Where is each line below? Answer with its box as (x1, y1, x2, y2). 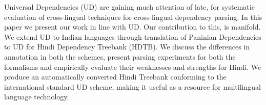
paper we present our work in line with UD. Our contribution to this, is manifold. (4, 21, 261, 32)
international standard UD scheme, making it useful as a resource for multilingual (4, 81, 261, 92)
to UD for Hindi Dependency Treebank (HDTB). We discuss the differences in (4, 41, 250, 52)
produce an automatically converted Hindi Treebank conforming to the (4, 71, 227, 82)
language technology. (4, 91, 69, 102)
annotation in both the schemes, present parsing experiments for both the (4, 51, 236, 62)
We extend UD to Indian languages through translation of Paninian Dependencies (4, 31, 261, 42)
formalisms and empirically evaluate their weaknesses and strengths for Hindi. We (4, 61, 261, 72)
